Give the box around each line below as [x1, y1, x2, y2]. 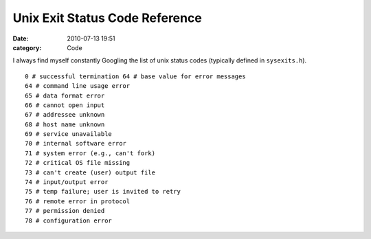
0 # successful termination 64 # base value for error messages [25, 72, 247, 80]
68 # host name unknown [25, 120, 105, 128]
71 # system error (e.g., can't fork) [25, 149, 156, 157]
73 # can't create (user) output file [25, 168, 156, 177]
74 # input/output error [25, 179, 109, 186]
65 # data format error [25, 91, 105, 100]
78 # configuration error [25, 216, 113, 225]
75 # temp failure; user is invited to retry [25, 187, 181, 196]
